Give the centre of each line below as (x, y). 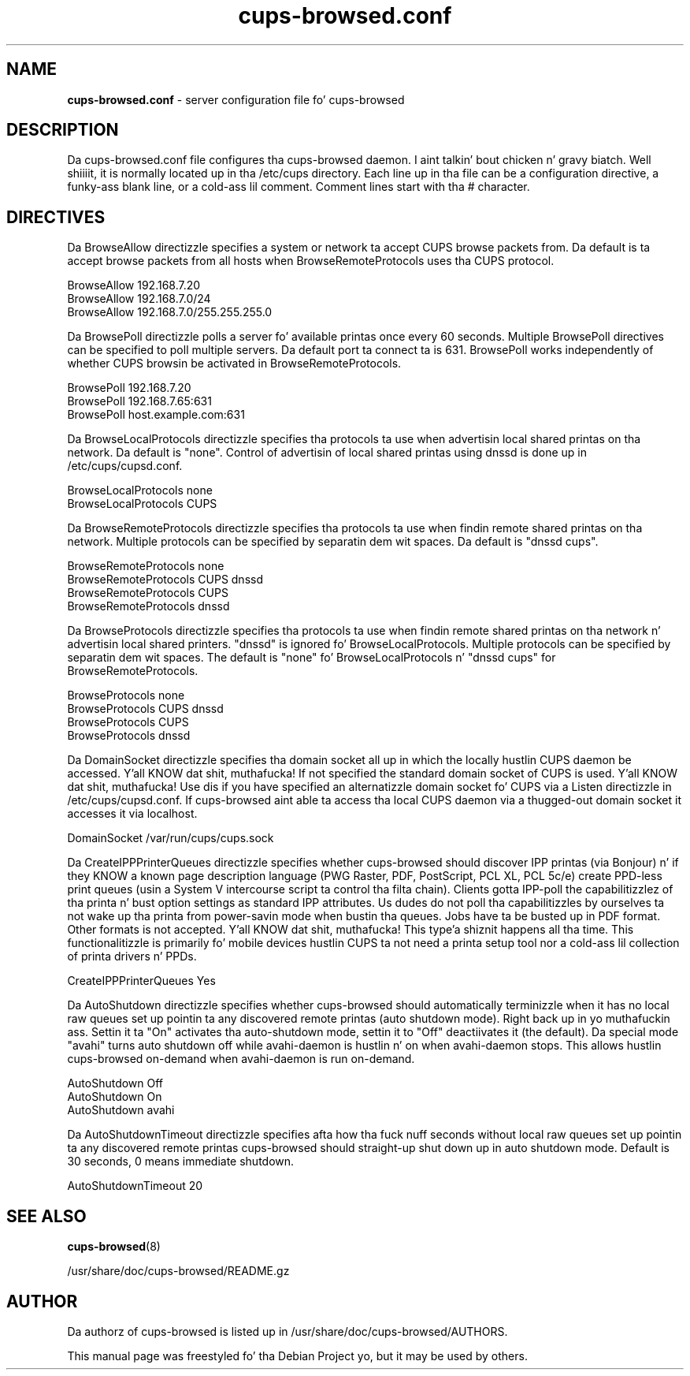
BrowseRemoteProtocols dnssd (148, 606)
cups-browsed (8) (114, 1247)
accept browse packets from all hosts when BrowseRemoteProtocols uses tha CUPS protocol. (311, 261)
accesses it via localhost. (132, 814)
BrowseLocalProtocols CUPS (142, 504)
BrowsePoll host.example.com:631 (156, 415)
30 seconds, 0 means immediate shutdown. (181, 1162)
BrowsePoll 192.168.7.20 (129, 388)
